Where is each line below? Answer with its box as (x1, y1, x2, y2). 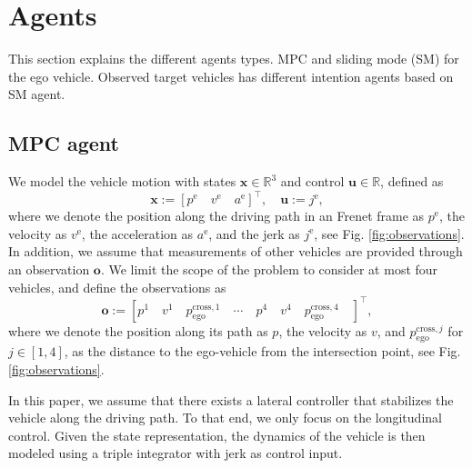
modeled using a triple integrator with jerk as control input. (8, 443, 343, 463)
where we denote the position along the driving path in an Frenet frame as (8, 206, 425, 225)
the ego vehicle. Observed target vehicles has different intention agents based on (8, 66, 454, 85)
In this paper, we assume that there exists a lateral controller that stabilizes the (8, 390, 454, 409)
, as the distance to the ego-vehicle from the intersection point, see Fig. (64, 342, 461, 361)
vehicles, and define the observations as (8, 277, 226, 296)
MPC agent (8, 129, 119, 157)
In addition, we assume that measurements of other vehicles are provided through (8, 242, 463, 261)
